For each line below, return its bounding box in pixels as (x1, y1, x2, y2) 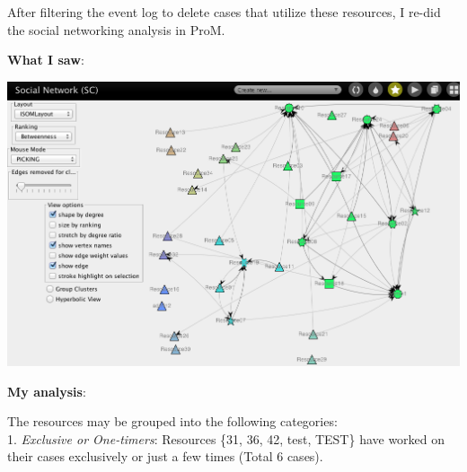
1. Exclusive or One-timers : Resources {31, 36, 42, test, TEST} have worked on (7, 429, 445, 448)
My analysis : (7, 381, 86, 400)
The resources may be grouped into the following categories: (7, 412, 338, 431)
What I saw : (7, 50, 84, 69)
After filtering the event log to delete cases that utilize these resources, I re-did (7, 3, 441, 21)
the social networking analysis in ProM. (7, 20, 225, 39)
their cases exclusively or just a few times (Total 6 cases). (7, 447, 323, 466)
